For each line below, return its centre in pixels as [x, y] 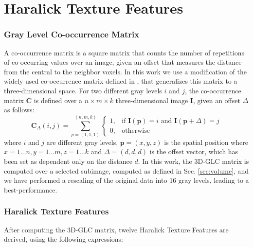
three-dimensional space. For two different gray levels [83, 90]
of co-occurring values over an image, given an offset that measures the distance [123, 62]
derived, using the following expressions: [64, 239]
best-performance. [31, 189]
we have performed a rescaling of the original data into [86, 180]
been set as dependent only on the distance [68, 161]
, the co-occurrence [213, 90]
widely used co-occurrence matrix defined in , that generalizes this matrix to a [121, 81]
